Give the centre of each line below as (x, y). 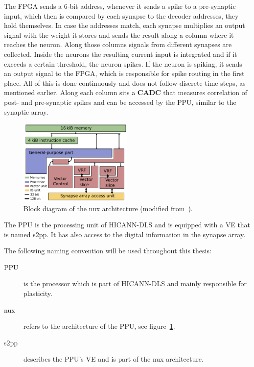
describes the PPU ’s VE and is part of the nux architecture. (114, 359)
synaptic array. (26, 111)
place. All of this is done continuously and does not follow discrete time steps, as (125, 83)
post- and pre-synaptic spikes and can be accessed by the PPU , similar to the (120, 102)
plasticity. (38, 293)
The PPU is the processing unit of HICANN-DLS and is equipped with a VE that (127, 225)
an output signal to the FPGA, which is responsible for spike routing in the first (124, 73)
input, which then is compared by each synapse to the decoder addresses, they (121, 15)
